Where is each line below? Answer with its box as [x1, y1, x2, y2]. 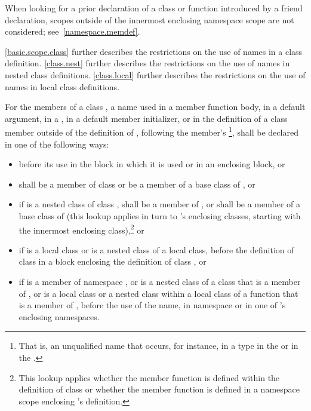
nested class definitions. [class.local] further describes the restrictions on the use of [5, 68, 306, 81]
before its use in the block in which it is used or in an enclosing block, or [19, 158, 285, 170]
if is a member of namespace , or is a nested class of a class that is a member [19, 275, 301, 287]
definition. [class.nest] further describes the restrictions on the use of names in [5, 57, 290, 69]
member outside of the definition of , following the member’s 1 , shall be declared [5, 124, 298, 138]
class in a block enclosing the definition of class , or [19, 255, 207, 268]
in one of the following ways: [5, 137, 109, 150]
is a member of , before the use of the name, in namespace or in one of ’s [19, 299, 286, 311]
